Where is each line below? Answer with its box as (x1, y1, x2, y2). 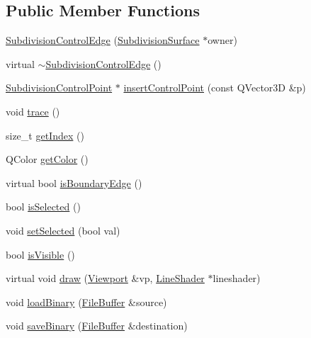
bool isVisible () (6, 247, 75, 261)
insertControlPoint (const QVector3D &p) (123, 80, 306, 95)
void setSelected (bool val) (6, 222, 120, 237)
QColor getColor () (6, 152, 89, 167)
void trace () (6, 103, 60, 118)
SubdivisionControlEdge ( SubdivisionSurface (6, 33, 200, 47)
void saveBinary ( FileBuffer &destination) (6, 318, 188, 333)
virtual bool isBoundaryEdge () (6, 175, 142, 190)
